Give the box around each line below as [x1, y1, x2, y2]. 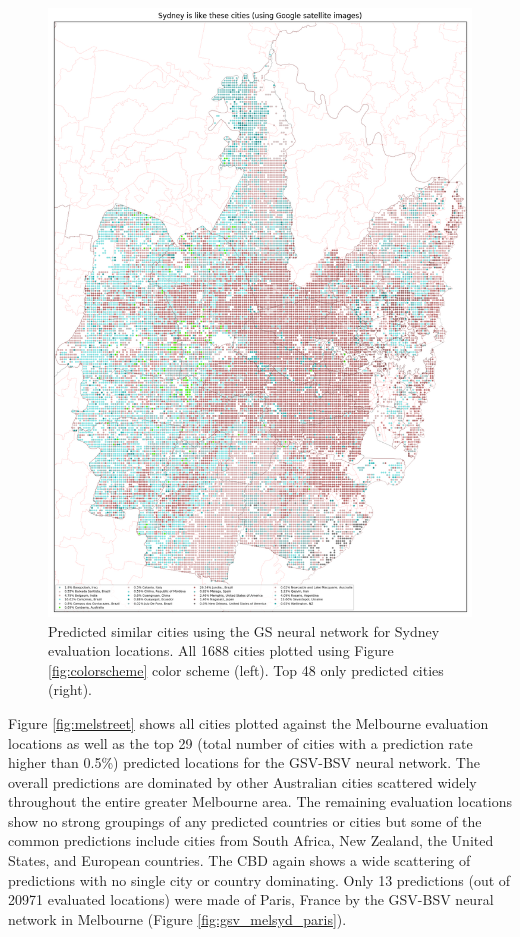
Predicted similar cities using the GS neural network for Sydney [48, 620, 440, 641]
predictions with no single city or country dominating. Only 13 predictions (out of [8, 869, 511, 890]
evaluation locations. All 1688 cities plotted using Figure [48, 640, 394, 661]
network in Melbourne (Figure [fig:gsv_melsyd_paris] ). [8, 908, 347, 929]
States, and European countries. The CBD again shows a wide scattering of [8, 850, 471, 871]
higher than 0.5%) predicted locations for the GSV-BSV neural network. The [8, 752, 480, 773]
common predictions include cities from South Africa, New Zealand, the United [8, 830, 494, 851]
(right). [48, 679, 93, 700]
